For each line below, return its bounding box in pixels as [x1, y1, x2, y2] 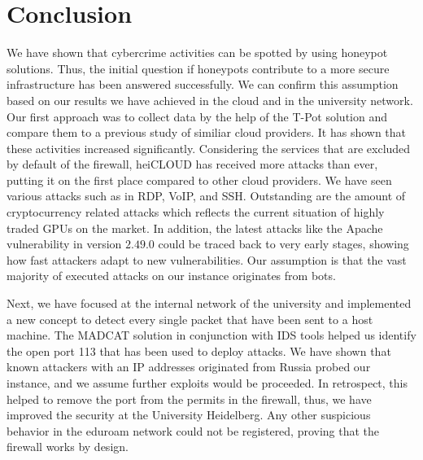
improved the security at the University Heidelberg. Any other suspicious [7, 406, 371, 423]
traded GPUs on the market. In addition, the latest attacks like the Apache [7, 219, 383, 236]
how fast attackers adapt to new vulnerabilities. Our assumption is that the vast [7, 251, 407, 268]
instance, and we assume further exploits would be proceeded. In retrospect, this [7, 375, 408, 391]
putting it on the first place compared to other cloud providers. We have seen [7, 171, 392, 188]
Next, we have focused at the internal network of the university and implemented [7, 295, 412, 312]
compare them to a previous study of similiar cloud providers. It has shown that [7, 124, 407, 141]
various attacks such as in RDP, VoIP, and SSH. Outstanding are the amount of [7, 187, 406, 204]
